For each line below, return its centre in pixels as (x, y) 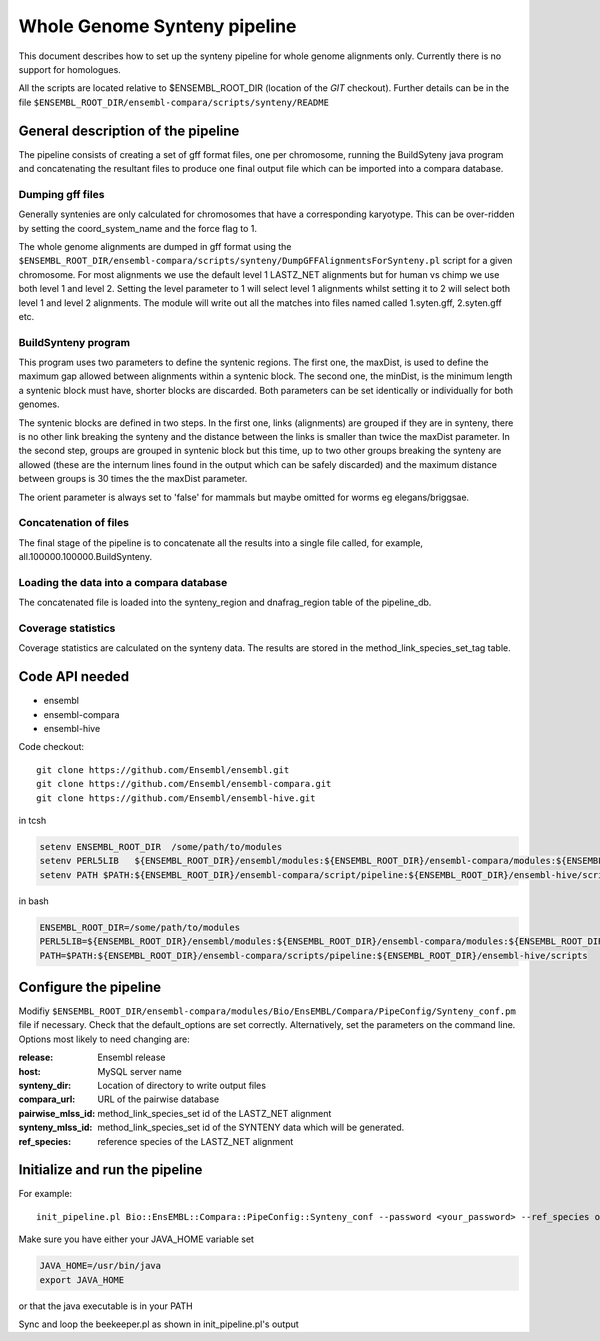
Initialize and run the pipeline (110, 1170)
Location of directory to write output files (182, 1085)
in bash (33, 901)
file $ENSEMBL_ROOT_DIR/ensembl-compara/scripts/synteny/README (174, 102)
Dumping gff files (61, 194)
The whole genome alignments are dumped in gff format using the (155, 246)
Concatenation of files (74, 523)
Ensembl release (131, 1057)
